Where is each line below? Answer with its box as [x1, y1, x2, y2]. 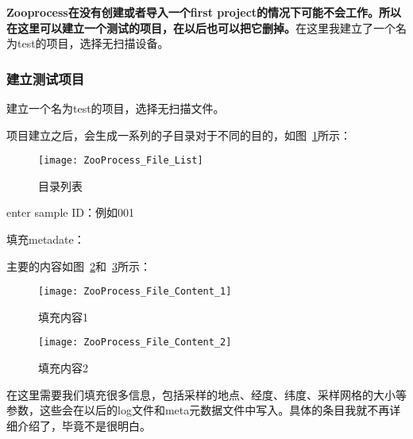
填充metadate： [6, 231, 85, 248]
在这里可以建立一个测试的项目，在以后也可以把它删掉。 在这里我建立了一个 [6, 19, 396, 36]
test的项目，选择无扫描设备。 [17, 35, 169, 52]
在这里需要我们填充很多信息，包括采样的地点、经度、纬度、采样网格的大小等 [6, 386, 407, 402]
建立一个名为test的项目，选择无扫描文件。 [6, 100, 225, 116]
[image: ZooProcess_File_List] [38, 155, 203, 167]
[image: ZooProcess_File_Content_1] [38, 286, 232, 298]
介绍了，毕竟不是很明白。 [17, 417, 151, 433]
